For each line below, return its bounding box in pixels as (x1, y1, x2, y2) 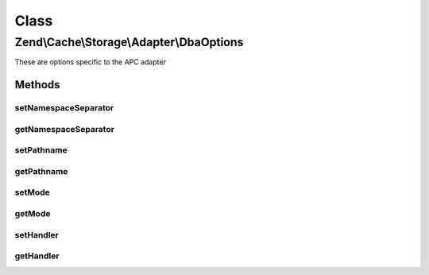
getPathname (14, 165, 68, 176)
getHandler (14, 250, 60, 261)
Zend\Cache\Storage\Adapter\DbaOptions (14, 35, 244, 49)
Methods (14, 78, 60, 91)
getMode (14, 207, 51, 219)
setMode (14, 187, 51, 198)
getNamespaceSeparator (14, 123, 115, 134)
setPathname (14, 145, 68, 156)
